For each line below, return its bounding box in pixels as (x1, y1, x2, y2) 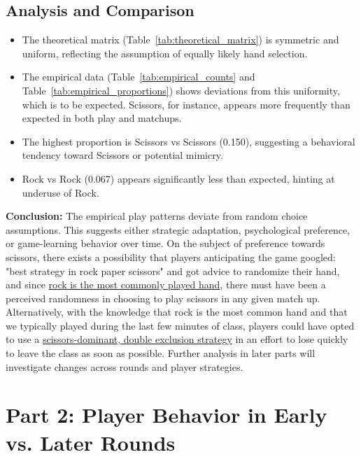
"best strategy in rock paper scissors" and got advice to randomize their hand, (6, 263, 340, 278)
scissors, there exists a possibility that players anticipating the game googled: (6, 249, 336, 264)
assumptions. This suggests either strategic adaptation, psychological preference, (6, 222, 350, 237)
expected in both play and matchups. (22, 111, 182, 125)
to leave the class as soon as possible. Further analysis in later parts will (6, 346, 316, 360)
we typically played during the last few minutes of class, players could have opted (6, 318, 355, 332)
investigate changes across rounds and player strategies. (6, 359, 243, 374)
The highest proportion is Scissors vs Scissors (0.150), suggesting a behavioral (22, 134, 355, 148)
